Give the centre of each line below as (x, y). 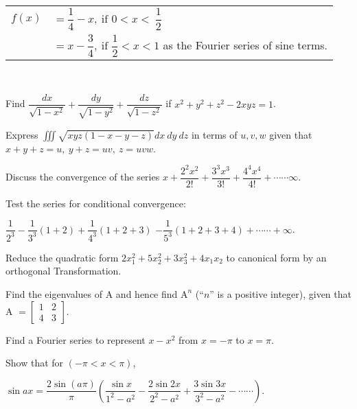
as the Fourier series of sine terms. (245, 45)
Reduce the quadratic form (62, 257)
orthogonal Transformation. (64, 271)
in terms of (214, 134)
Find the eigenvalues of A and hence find (92, 293)
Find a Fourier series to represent (76, 339)
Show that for (35, 363)
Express (22, 134)
